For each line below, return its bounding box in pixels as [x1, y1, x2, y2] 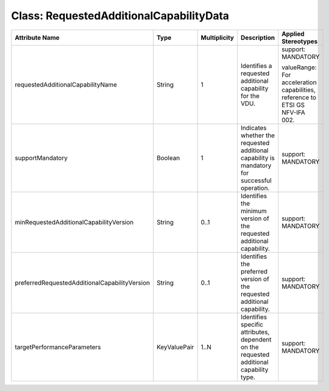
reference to [281, 93, 316, 102]
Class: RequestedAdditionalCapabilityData [11, 9, 229, 22]
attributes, [240, 328, 270, 336]
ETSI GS [281, 100, 305, 109]
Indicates [240, 123, 267, 132]
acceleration [281, 78, 317, 87]
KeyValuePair [156, 343, 195, 351]
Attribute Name [14, 33, 60, 42]
